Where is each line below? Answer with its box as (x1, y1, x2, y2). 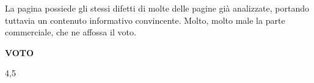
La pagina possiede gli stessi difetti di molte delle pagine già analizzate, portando (5, 2, 310, 14)
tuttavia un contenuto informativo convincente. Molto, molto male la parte (5, 13, 285, 26)
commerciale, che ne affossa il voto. (5, 26, 136, 38)
